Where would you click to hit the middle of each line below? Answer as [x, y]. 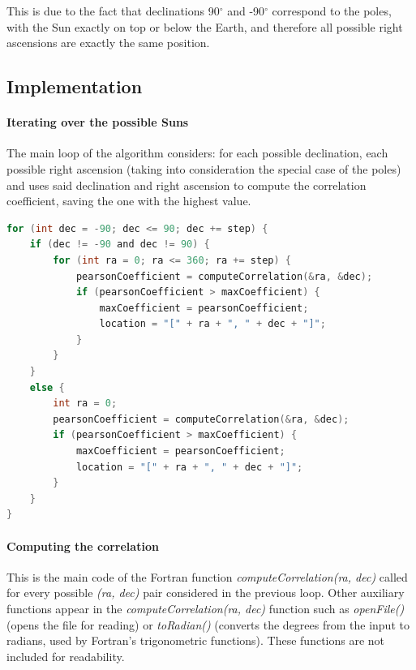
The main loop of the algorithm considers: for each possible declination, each [197, 153]
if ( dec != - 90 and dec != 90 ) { [120, 245]
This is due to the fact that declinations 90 [113, 11]
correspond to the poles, [332, 11]
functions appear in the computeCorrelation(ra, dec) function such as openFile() [206, 608]
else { [47, 387]
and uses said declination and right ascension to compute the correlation [187, 185]
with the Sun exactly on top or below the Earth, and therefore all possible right [205, 26]
